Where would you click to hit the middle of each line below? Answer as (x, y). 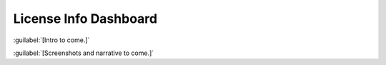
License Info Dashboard (85, 19)
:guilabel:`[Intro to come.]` (51, 40)
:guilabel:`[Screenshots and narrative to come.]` (84, 53)
